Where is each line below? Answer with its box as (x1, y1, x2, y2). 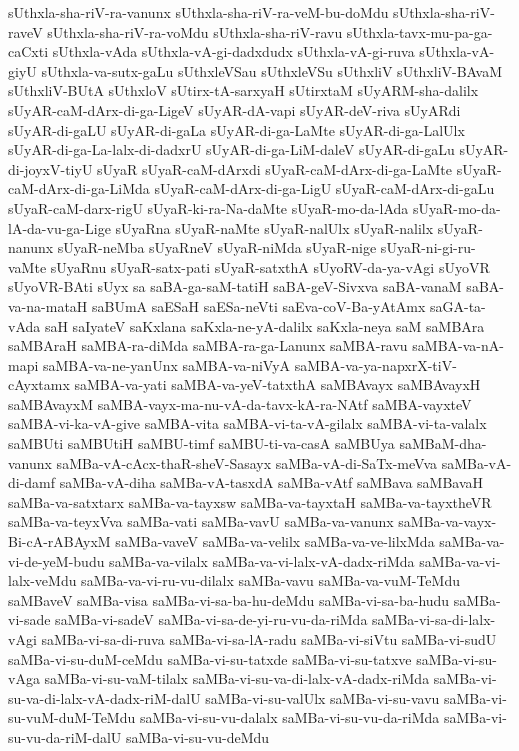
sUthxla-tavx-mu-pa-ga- (346, 21, 493, 42)
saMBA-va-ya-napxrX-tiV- (294, 354, 457, 375)
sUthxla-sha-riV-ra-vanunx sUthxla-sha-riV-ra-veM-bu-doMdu (8, 2, 389, 22)
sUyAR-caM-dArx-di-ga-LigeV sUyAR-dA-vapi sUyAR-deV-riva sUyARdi (8, 99, 461, 120)
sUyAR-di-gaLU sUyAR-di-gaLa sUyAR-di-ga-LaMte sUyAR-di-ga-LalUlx (8, 119, 465, 140)
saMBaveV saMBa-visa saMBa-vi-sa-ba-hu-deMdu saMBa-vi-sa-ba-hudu (8, 589, 450, 610)
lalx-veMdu (8, 570, 77, 591)
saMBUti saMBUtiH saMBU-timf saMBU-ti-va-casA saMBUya (8, 433, 395, 454)
